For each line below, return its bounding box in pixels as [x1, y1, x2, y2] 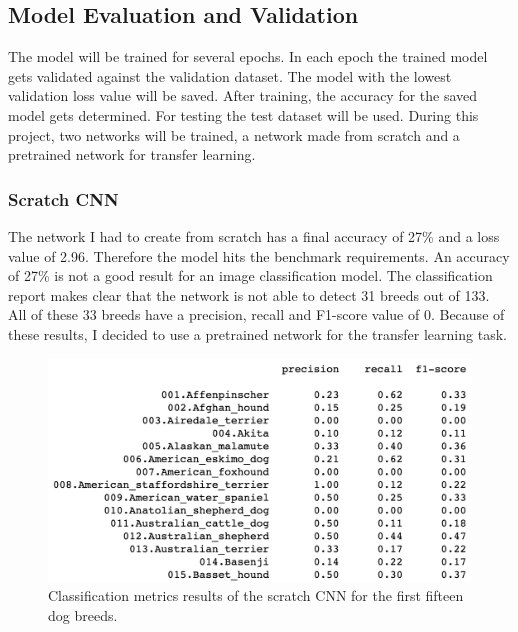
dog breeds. [48, 604, 118, 625]
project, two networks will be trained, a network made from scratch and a [8, 124, 460, 145]
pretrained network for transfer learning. [8, 144, 256, 165]
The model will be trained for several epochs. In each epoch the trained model [8, 46, 488, 67]
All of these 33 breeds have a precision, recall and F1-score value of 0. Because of [8, 304, 505, 325]
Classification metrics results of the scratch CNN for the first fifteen [48, 585, 464, 606]
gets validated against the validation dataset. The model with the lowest [8, 65, 452, 86]
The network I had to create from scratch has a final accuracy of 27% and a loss [8, 225, 500, 246]
